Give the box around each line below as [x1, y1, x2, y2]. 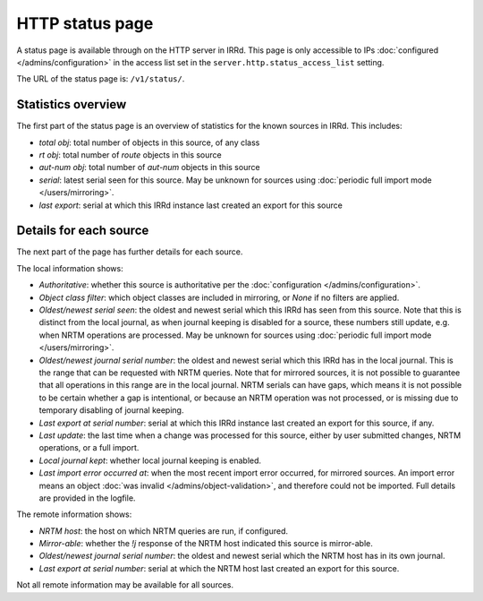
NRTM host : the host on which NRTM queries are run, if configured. [38, 525, 288, 537]
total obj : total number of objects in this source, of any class [38, 137, 260, 148]
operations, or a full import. [38, 442, 140, 453]
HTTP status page [16, 13, 154, 33]
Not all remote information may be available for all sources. [16, 580, 234, 590]
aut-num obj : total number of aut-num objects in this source [38, 162, 260, 173]
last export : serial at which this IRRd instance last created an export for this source [38, 200, 343, 210]
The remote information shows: [16, 509, 132, 519]
